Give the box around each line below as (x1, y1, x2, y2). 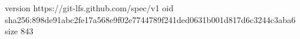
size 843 (5, 25, 34, 37)
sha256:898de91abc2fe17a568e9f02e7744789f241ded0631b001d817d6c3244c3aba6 (5, 13, 296, 25)
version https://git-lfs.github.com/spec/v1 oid (5, 2, 174, 14)
